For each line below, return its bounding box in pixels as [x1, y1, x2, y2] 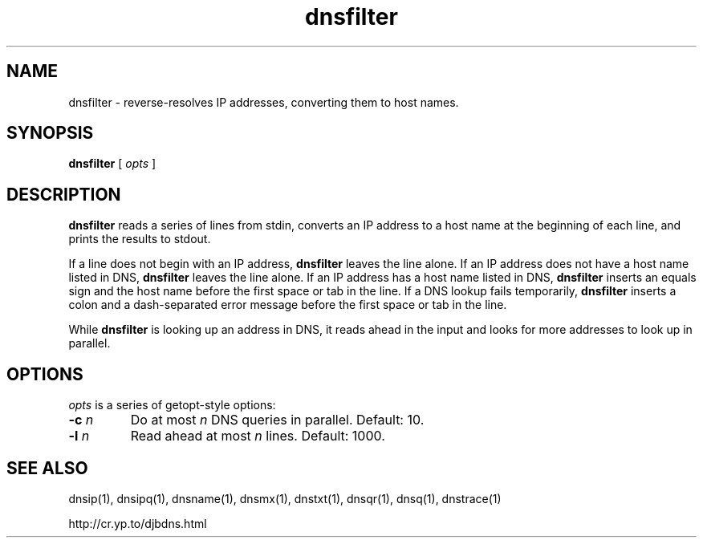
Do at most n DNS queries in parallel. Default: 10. [130, 412, 425, 428]
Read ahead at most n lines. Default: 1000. [130, 428, 385, 445]
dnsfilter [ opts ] [68, 156, 156, 171]
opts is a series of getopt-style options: [68, 398, 276, 412]
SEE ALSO [6, 457, 88, 478]
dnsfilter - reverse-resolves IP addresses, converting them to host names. [68, 95, 459, 109]
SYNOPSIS [6, 123, 94, 144]
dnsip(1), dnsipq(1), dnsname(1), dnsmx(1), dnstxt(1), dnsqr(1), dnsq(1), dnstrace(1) [68, 491, 502, 505]
